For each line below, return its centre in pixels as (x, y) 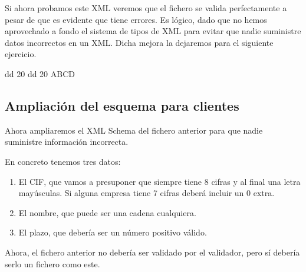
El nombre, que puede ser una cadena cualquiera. (107, 212)
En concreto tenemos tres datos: (63, 161)
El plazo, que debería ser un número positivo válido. (113, 232)
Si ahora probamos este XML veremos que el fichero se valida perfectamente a (146, 8)
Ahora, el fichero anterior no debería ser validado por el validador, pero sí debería (152, 252)
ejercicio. (21, 54)
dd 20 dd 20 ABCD (40, 73)
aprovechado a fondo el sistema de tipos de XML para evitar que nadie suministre (153, 31)
